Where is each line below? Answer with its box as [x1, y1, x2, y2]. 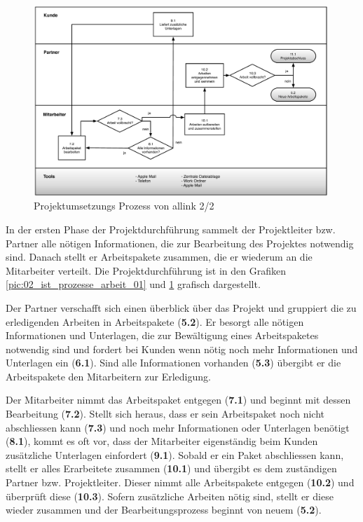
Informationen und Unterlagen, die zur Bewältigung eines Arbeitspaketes [6, 328, 319, 343]
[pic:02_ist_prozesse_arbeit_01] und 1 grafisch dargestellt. [6, 277, 261, 291]
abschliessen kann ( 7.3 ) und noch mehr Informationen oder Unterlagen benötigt [6, 420, 350, 434]
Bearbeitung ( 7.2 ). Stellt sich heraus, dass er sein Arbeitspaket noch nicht [6, 406, 325, 421]
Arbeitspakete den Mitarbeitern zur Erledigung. [6, 369, 211, 383]
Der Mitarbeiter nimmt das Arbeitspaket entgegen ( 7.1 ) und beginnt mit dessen [6, 392, 351, 407]
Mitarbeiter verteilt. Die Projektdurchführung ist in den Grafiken [6, 263, 286, 277]
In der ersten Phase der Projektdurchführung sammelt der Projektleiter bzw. [6, 221, 336, 236]
